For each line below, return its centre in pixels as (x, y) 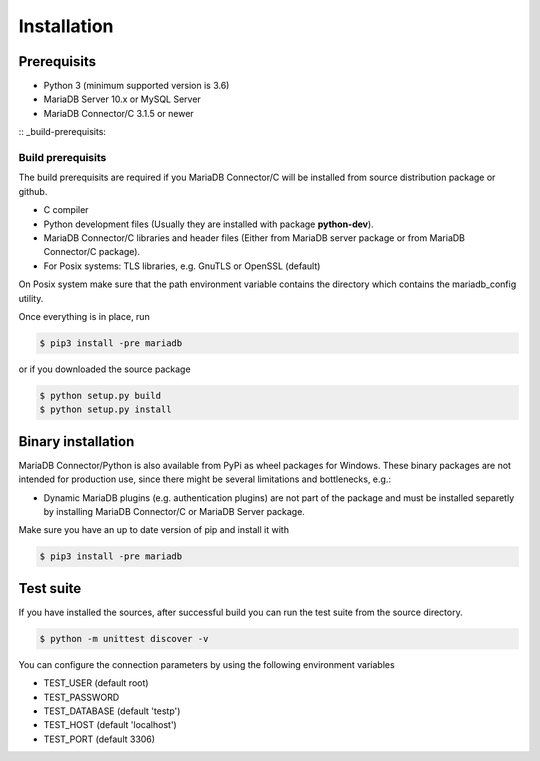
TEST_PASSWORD (81, 697)
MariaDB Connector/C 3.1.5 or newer (118, 113)
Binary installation (76, 441)
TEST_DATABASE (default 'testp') (112, 711)
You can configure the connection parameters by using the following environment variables (206, 664)
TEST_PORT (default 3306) (99, 739)
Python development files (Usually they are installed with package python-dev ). (208, 224)
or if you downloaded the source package (104, 369)
